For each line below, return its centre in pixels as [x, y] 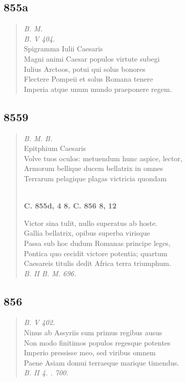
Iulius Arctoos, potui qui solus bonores [85, 69]
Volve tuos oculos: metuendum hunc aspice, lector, [103, 158]
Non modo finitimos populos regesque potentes [97, 342]
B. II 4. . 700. [46, 373]
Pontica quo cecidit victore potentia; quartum [96, 253]
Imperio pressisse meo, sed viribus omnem [90, 352]
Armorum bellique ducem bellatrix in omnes [94, 168]
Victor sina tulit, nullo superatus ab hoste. [91, 223]
